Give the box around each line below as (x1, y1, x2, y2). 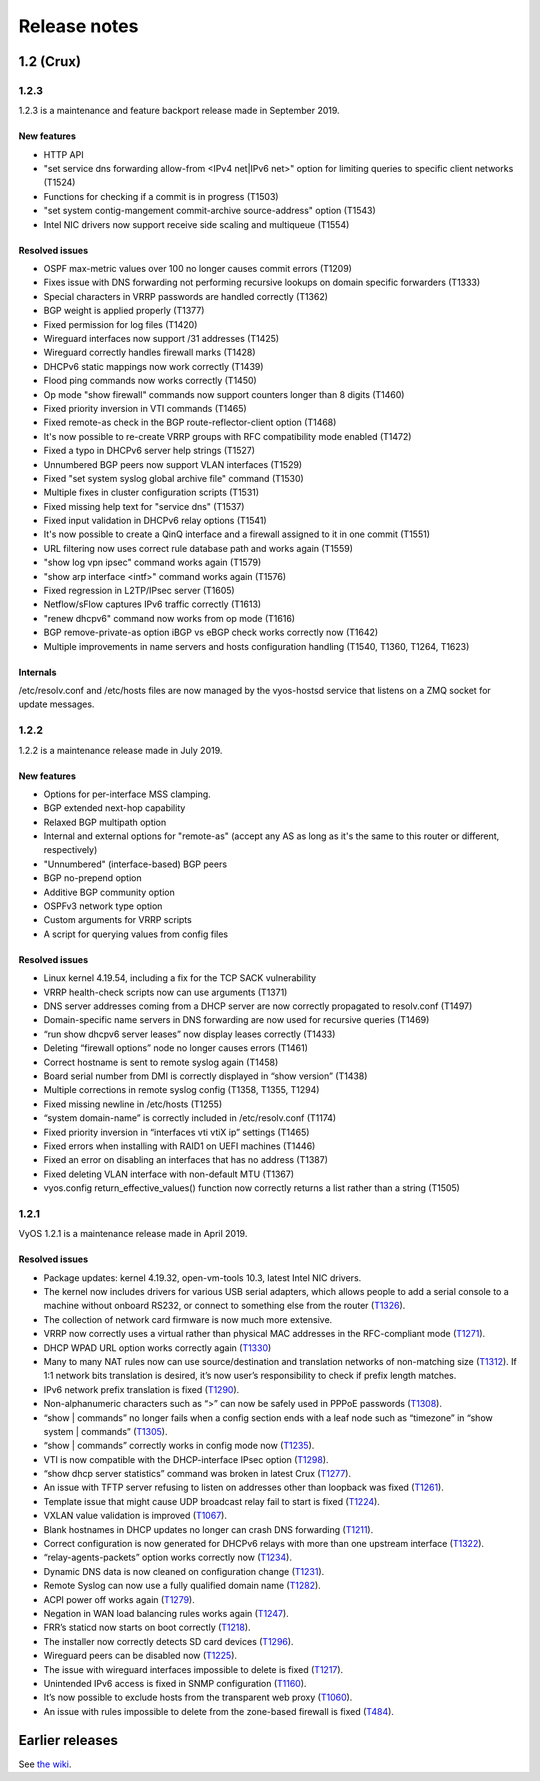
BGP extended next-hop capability (43, 802, 186, 814)
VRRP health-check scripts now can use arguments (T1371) (43, 986, 288, 998)
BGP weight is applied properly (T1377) (43, 305, 205, 317)
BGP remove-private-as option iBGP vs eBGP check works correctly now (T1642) (43, 626, 379, 639)
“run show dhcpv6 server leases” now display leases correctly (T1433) (43, 1028, 336, 1040)
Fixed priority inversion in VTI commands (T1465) (43, 402, 247, 414)
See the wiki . (18, 1758, 72, 1770)
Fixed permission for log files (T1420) (43, 318, 198, 330)
